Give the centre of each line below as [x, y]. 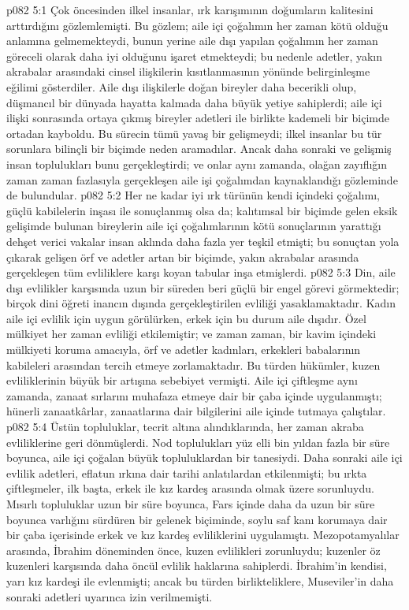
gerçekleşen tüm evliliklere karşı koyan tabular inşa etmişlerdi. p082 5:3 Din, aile [201, 272]
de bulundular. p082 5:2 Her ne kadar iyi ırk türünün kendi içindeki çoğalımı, [193, 195]
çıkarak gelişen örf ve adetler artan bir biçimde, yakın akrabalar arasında [183, 257]
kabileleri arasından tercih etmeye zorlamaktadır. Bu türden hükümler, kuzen [193, 365]
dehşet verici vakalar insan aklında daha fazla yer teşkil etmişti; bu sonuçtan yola [203, 241]
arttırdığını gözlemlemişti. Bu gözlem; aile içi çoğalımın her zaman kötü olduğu [197, 25]
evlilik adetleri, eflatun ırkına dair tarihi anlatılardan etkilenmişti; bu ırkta [187, 472]
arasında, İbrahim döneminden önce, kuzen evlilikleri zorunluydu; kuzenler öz [193, 550]
